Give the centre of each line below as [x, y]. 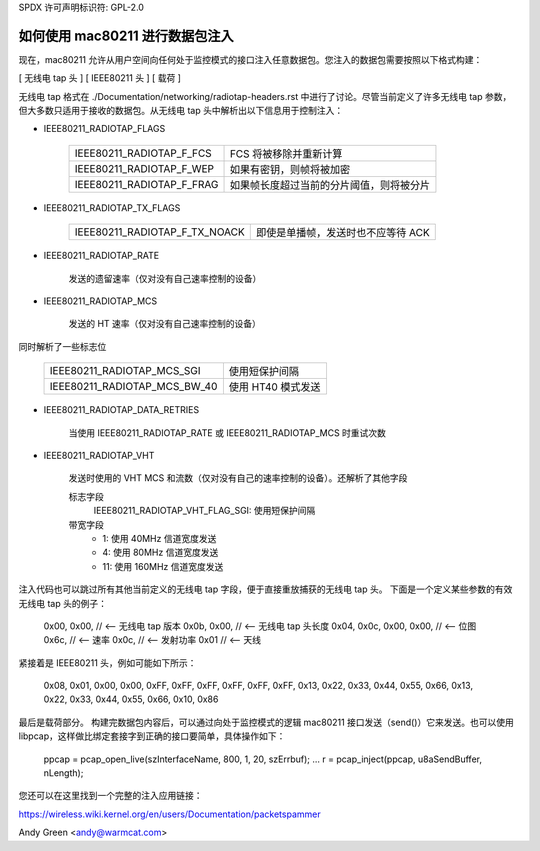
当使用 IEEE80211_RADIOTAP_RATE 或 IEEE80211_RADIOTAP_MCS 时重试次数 [227, 432]
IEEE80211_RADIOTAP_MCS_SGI [125, 371]
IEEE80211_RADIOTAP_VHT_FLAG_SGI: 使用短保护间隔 [204, 511]
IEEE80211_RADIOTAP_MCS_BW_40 [133, 387]
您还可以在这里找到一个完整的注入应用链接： [110, 796]
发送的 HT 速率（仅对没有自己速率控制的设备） [165, 324]
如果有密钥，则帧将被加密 [289, 169]
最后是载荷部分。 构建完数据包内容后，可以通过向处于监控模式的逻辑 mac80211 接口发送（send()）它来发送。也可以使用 [266, 722]
